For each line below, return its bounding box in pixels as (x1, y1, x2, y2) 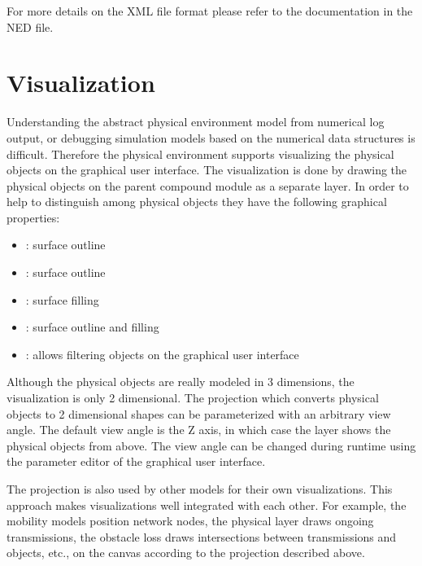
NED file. (7, 18, 54, 35)
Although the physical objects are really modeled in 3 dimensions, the (7, 373, 355, 390)
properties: (7, 208, 60, 226)
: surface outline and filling (25, 318, 159, 336)
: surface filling (25, 291, 99, 308)
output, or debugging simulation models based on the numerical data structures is (7, 129, 415, 146)
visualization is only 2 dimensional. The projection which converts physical (7, 389, 379, 406)
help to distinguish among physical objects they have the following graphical (7, 193, 387, 210)
